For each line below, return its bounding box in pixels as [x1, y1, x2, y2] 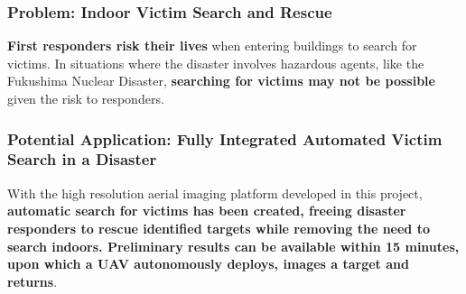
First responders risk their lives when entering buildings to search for [7, 36, 417, 55]
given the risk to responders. [7, 89, 164, 107]
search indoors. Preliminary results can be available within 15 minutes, [7, 236, 460, 255]
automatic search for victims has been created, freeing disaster [7, 201, 406, 220]
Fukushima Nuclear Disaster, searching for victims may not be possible [7, 71, 435, 90]
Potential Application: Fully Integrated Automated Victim [7, 127, 443, 150]
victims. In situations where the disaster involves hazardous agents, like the [7, 53, 424, 72]
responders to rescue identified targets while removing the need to [7, 218, 430, 237]
